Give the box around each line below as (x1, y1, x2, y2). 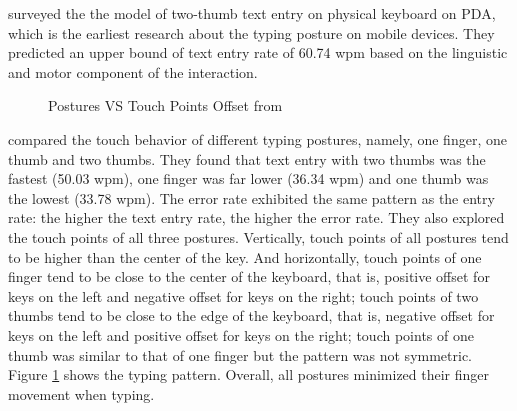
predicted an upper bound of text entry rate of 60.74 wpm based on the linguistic (8, 42, 508, 63)
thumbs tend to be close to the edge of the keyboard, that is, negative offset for (8, 305, 495, 326)
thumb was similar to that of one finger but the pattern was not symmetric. (8, 344, 473, 365)
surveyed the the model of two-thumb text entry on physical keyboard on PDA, (8, 3, 496, 23)
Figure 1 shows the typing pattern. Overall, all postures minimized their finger (8, 364, 490, 385)
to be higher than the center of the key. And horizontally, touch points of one (8, 246, 482, 267)
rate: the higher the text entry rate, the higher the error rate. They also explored (8, 207, 505, 228)
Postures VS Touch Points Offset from (48, 95, 283, 116)
